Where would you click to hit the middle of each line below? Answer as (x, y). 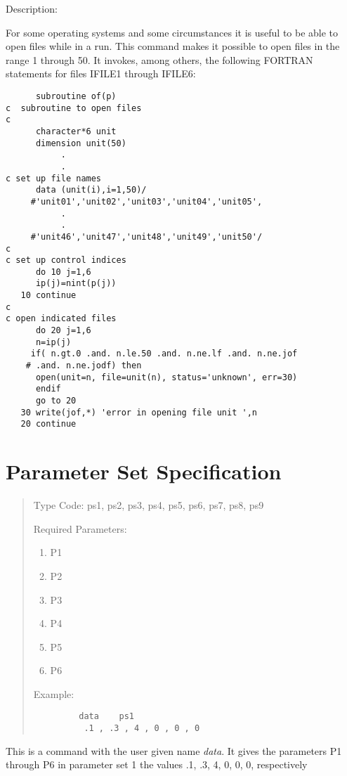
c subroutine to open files (74, 108)
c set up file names (54, 178)
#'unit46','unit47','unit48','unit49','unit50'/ (146, 237)
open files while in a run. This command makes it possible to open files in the (173, 46)
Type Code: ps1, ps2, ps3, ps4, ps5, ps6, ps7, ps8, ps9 (149, 505)
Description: (32, 8)
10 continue (48, 296)
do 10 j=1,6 (63, 272)
